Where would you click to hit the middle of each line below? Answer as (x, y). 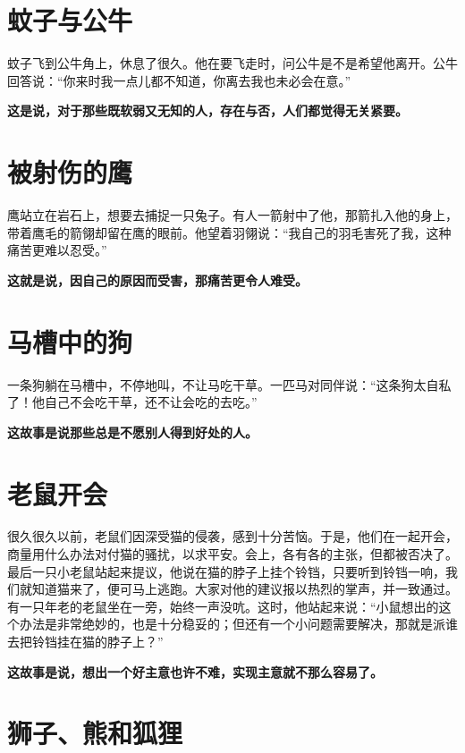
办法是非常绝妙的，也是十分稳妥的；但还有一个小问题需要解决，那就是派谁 (238, 624)
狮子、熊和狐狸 (95, 733)
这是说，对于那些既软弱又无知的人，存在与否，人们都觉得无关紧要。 (207, 110)
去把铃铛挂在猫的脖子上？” (85, 641)
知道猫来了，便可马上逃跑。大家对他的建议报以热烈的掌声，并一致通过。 (245, 589)
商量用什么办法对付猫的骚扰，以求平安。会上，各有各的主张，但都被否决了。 (232, 554)
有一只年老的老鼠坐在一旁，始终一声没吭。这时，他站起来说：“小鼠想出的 (223, 606)
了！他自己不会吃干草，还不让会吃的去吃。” (132, 402)
